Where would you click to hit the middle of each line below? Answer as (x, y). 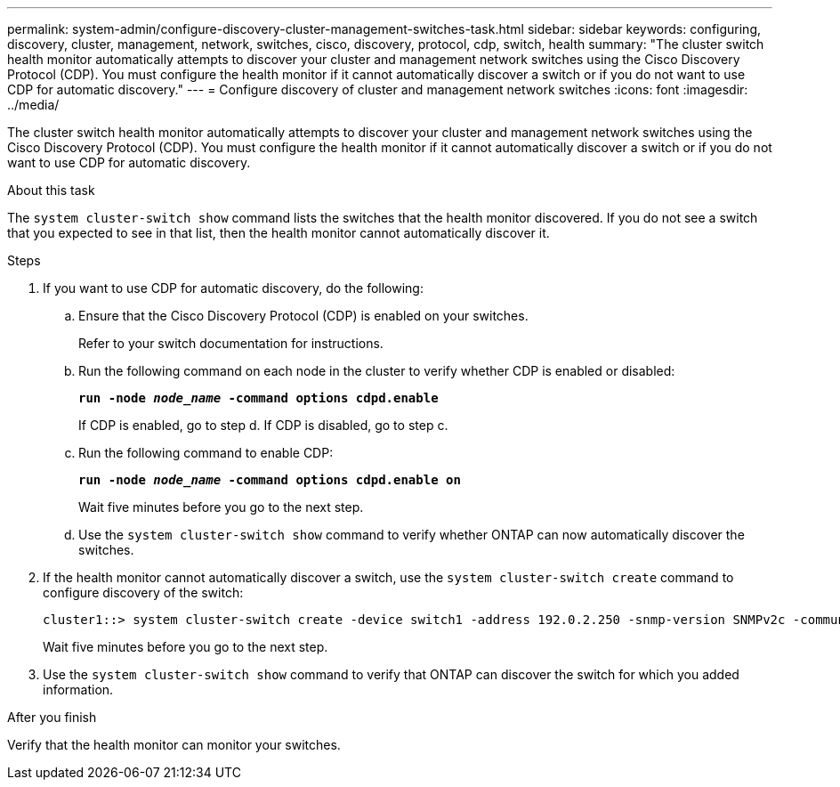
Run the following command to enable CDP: (206, 453)
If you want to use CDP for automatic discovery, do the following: (233, 288)
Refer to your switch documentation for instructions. (231, 343)
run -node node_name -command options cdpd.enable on (270, 480)
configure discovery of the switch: (143, 592)
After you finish (52, 717)
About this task (51, 190)
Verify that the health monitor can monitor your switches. (174, 745)
